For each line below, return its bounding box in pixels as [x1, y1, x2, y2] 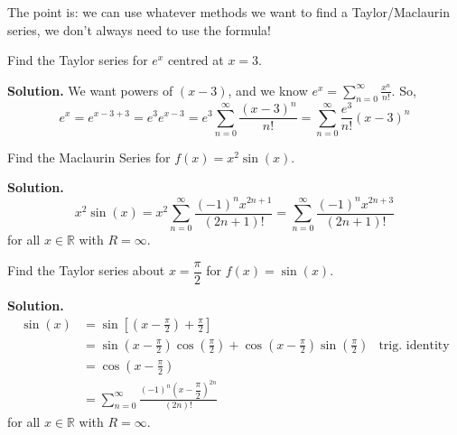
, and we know [228, 80, 308, 99]
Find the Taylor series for [7, 51, 148, 69]
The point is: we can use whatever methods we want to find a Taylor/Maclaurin [7, 3, 450, 21]
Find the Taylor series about [7, 261, 165, 280]
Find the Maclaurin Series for [7, 147, 171, 166]
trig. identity [378, 338, 450, 352]
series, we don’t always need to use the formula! [7, 20, 272, 39]
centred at [167, 51, 224, 69]
